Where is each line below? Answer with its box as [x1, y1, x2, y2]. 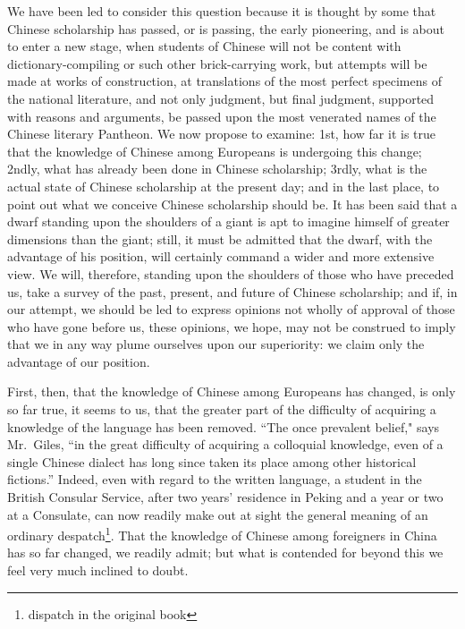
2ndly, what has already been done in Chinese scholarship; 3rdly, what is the [7, 159, 427, 178]
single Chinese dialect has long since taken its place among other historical [7, 452, 417, 471]
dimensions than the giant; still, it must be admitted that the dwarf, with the [7, 229, 433, 248]
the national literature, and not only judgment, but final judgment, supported [7, 89, 435, 107]
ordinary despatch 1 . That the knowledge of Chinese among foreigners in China [7, 523, 437, 544]
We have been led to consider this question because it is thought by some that [7, 2, 436, 20]
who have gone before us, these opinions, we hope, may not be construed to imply [7, 317, 456, 336]
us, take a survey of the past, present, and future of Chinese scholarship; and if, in [7, 282, 458, 301]
